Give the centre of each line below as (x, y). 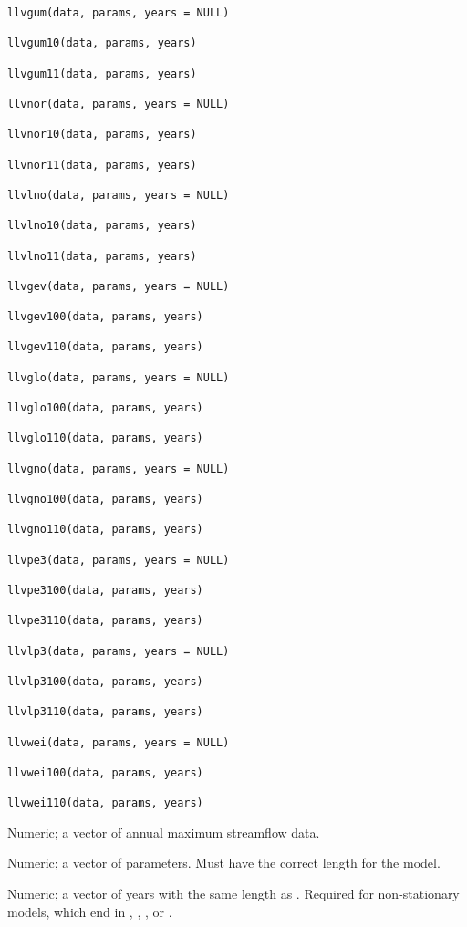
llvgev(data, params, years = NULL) (119, 286)
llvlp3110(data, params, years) (105, 712)
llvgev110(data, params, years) (105, 347)
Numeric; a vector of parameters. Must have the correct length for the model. (224, 863)
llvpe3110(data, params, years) (105, 621)
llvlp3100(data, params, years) (105, 681)
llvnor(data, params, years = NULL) (119, 104)
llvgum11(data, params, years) (102, 73)
